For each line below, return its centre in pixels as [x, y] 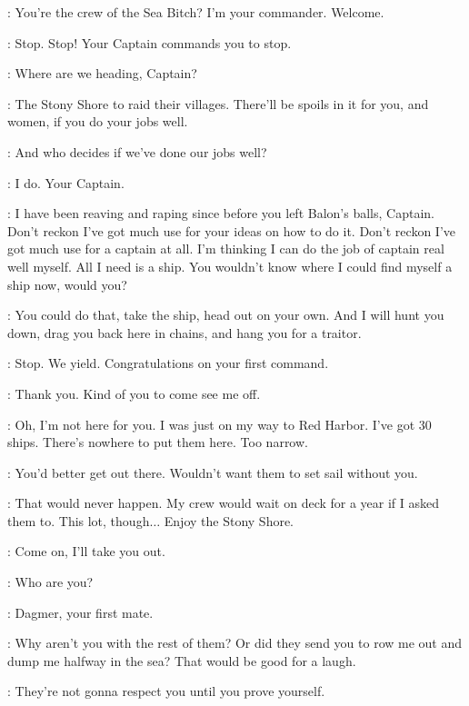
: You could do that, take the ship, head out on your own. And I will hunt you [226, 315]
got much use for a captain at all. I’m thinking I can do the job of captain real [226, 249]
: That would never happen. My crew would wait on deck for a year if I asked [224, 503]
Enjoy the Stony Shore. [229, 520]
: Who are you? [50, 582]
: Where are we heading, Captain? [102, 73]
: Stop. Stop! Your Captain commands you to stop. [150, 42]
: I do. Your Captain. [66, 182]
